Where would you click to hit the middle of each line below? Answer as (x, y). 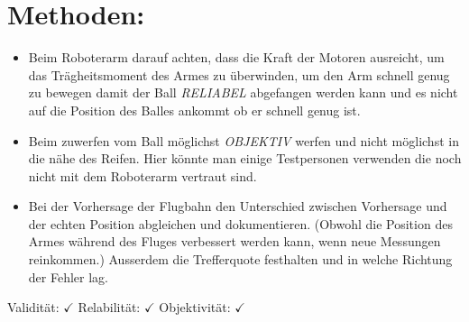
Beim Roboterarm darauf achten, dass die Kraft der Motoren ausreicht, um (236, 57)
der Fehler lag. (68, 276)
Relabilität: (109, 307)
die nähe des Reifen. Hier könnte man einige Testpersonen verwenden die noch (245, 158)
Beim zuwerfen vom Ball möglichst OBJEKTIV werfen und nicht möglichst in (244, 140)
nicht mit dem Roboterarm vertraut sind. (143, 175)
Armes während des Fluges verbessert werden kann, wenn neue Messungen (234, 241)
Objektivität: (195, 307)
